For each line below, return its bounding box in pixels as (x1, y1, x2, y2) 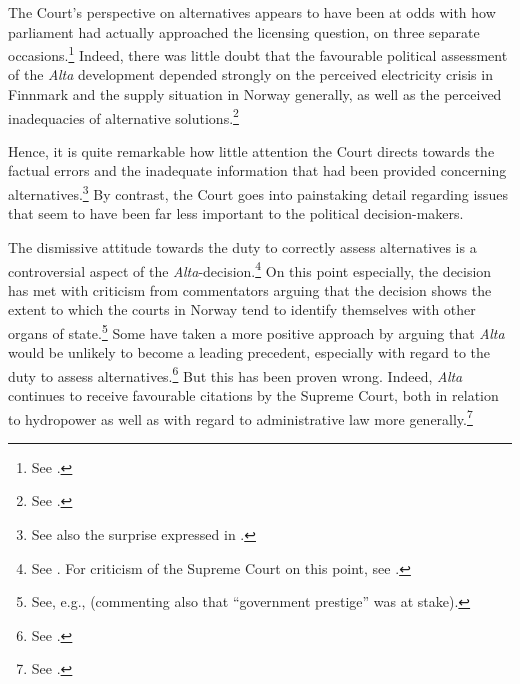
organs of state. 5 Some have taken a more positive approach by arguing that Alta (8, 319, 505, 343)
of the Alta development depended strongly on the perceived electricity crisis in (8, 64, 493, 85)
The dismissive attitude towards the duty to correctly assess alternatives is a (8, 236, 477, 257)
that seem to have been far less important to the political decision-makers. (8, 203, 464, 224)
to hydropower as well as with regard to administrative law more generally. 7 (8, 405, 473, 429)
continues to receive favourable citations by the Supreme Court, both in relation (8, 385, 499, 406)
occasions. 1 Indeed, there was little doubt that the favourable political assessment (8, 42, 508, 65)
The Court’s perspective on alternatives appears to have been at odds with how (8, 2, 496, 22)
